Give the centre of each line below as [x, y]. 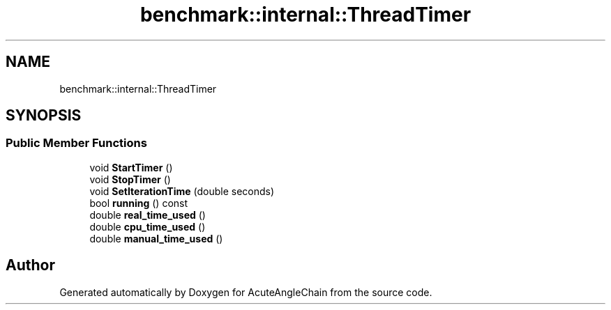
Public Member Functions [76, 143]
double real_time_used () [148, 215]
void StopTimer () [130, 179]
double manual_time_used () [156, 238]
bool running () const [139, 203]
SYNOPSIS [44, 116]
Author [30, 265]
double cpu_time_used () [148, 226]
